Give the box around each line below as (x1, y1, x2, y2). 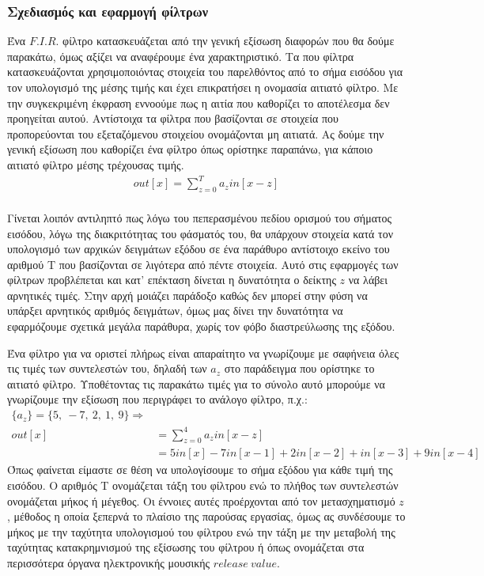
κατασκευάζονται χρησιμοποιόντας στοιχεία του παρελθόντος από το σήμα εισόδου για (7, 63, 403, 80)
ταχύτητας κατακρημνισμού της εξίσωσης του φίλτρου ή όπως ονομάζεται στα (7, 539, 365, 555)
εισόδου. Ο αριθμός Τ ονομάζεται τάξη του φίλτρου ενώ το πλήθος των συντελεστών (7, 477, 399, 494)
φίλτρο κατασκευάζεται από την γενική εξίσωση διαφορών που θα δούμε (62, 32, 395, 49)
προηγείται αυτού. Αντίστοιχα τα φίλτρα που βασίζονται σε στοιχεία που (7, 110, 338, 127)
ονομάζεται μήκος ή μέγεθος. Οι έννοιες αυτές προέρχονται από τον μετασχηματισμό (7, 492, 395, 509)
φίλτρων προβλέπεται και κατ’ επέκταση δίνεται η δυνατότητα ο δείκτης (7, 271, 336, 288)
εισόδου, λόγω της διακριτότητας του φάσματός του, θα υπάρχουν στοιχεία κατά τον (7, 225, 393, 241)
